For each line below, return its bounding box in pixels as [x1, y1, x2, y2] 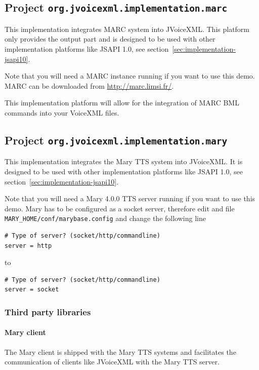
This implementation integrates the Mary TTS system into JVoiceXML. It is [5, 156, 243, 167]
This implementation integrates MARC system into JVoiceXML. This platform [5, 23, 250, 34]
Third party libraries [5, 305, 91, 318]
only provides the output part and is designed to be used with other [5, 33, 215, 44]
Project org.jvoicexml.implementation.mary [5, 132, 228, 147]
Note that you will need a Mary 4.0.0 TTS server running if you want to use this [5, 193, 255, 204]
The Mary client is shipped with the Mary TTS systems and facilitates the [5, 346, 236, 357]
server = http [5, 242, 52, 249]
